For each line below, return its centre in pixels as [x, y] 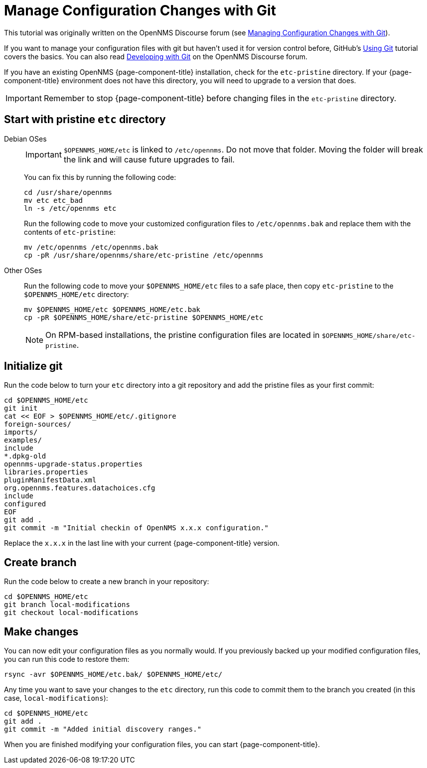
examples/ [23, 440]
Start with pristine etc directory [85, 120]
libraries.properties [46, 472]
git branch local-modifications [67, 605]
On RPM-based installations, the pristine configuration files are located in [183, 335]
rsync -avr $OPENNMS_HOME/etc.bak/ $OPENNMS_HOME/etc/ [113, 675]
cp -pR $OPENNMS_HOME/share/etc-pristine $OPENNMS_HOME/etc [144, 317]
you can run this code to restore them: [67, 659]
